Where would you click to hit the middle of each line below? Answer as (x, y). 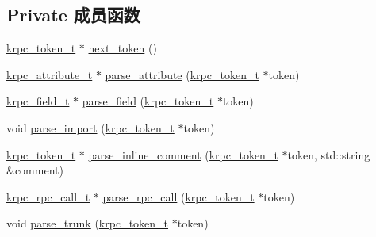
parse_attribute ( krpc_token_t (182, 74)
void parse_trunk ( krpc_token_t (88, 223)
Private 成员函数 (73, 15)
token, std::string (329, 154)
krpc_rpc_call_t (48, 196)
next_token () (123, 48)
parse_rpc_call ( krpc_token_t (178, 196)
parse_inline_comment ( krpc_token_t (183, 154)
